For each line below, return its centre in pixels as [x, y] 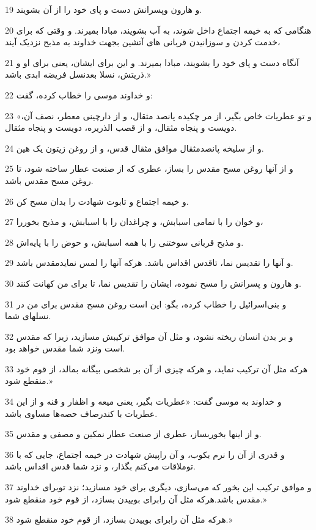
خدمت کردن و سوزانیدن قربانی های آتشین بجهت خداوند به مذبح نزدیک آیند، [143, 42]
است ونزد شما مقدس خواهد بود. [65, 348]
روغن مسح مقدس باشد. [49, 180]
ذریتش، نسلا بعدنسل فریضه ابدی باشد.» [78, 74]
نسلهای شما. [28, 316]
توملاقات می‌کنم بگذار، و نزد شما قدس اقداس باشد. [100, 466]
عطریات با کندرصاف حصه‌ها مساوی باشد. [81, 413]
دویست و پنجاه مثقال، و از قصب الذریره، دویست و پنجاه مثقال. [121, 127]
